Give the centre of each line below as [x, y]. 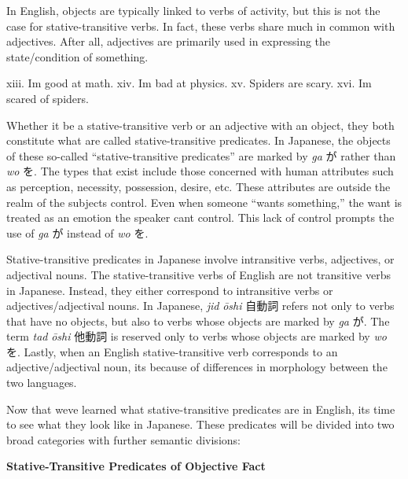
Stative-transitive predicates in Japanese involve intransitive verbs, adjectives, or [200, 259]
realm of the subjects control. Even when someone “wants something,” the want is [204, 202]
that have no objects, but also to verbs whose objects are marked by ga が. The [198, 321]
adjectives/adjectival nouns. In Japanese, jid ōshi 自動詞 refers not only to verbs [200, 306]
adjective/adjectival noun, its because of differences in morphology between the [197, 367]
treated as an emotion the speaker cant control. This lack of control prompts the [200, 217]
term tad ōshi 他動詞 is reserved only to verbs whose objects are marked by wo [197, 336]
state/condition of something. [77, 56]
